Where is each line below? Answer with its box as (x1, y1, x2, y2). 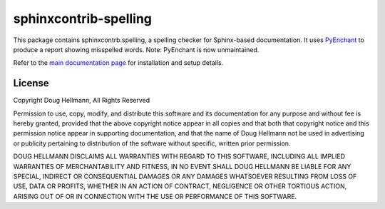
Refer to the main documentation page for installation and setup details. (13, 58, 224, 67)
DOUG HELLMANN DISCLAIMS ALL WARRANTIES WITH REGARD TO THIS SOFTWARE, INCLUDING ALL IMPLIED (13, 152, 346, 160)
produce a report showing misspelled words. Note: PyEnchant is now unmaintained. (13, 45, 260, 53)
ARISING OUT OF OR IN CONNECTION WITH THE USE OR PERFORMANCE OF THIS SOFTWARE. (13, 192, 297, 200)
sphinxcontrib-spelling (13, 11, 153, 26)
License (13, 77, 49, 89)
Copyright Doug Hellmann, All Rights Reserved (13, 96, 150, 105)
